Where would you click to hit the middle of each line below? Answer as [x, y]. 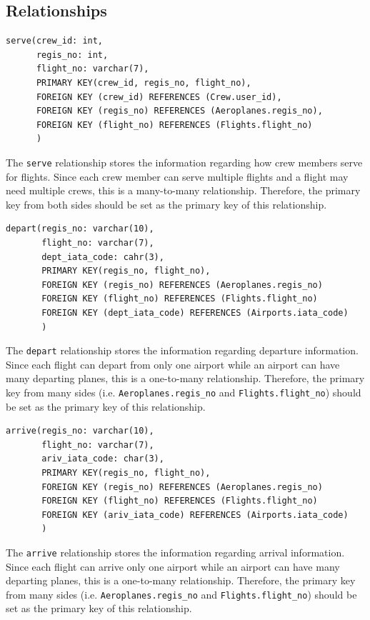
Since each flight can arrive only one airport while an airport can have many [173, 566]
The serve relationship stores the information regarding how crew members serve [184, 162]
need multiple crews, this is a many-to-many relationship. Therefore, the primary [183, 190]
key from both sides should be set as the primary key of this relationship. [166, 204]
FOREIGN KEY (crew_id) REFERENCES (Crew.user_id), [159, 97]
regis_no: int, [72, 55]
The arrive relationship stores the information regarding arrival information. [175, 552]
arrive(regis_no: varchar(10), [80, 431]
